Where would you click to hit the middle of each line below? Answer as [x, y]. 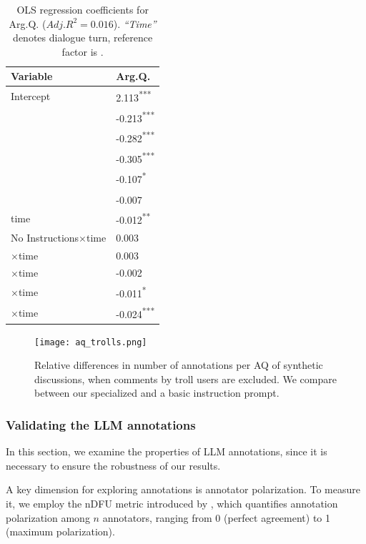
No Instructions [45, 237]
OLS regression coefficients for [83, 9]
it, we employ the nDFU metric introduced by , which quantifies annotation [172, 503]
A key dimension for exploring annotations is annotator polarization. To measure [183, 489]
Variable [32, 76]
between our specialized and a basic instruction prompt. [157, 393]
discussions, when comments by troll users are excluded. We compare [186, 379]
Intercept [31, 96]
